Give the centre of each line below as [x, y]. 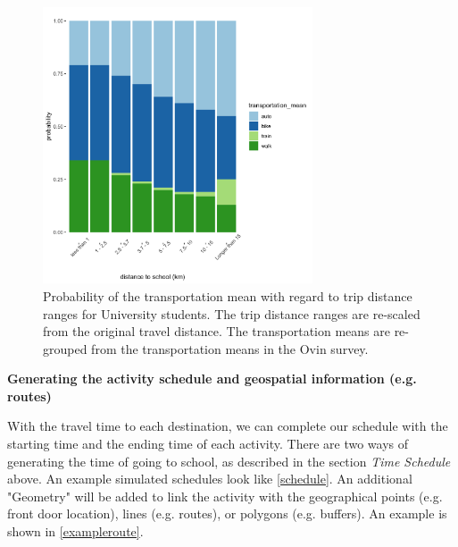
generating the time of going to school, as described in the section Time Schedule [229, 461]
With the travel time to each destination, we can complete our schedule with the [228, 426]
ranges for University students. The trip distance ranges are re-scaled [232, 313]
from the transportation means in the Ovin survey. [230, 348]
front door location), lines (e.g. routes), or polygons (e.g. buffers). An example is [227, 513]
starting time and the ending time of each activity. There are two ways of [208, 444]
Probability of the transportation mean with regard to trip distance [228, 295]
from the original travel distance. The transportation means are [217, 331]
